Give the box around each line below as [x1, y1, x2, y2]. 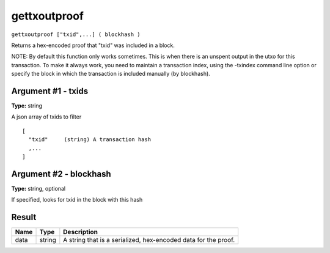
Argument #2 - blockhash [11, 169, 111, 179]
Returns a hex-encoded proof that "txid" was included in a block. [11, 42, 175, 49]
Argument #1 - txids [11, 86, 89, 96]
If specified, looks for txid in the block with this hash [11, 196, 143, 204]
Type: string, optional [11, 185, 66, 192]
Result [11, 212, 37, 222]
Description [63, 228, 98, 237]
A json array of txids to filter [11, 113, 82, 120]
